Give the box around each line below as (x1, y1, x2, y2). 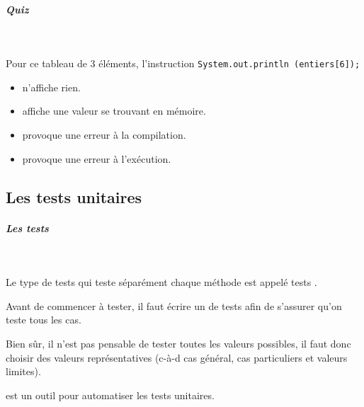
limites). (6, 364, 41, 379)
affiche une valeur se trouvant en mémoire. (22, 103, 206, 118)
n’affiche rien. (22, 79, 81, 94)
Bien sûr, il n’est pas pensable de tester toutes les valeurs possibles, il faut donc (6, 336, 351, 350)
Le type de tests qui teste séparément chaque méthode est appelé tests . (6, 275, 317, 290)
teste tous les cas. (6, 312, 81, 327)
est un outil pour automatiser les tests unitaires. (6, 387, 215, 402)
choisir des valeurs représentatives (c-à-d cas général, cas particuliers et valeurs (6, 350, 348, 365)
